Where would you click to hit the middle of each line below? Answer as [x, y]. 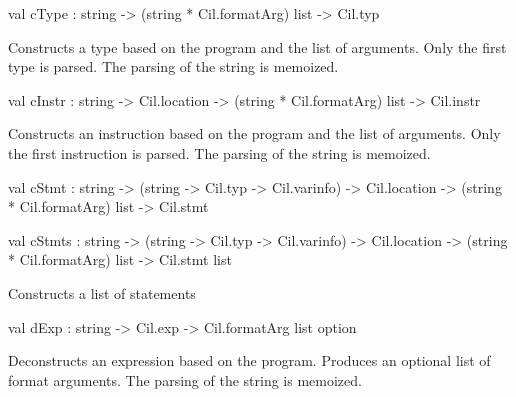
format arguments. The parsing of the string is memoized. [185, 379]
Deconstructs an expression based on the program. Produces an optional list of [249, 360]
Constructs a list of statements [102, 292]
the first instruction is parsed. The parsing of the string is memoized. [219, 152]
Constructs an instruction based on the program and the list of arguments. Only [254, 133]
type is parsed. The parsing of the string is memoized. [173, 66]
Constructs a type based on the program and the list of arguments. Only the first [257, 46]
